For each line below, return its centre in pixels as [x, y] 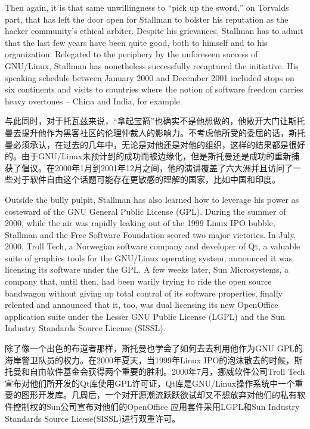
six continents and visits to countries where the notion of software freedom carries [154, 89]
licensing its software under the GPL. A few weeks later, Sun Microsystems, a [147, 269]
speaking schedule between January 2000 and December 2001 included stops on [150, 77]
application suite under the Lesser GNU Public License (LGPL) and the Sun [145, 316]
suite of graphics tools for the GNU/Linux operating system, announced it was [149, 257]
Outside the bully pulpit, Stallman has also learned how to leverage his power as [152, 199]
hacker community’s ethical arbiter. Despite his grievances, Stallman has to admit [154, 31]
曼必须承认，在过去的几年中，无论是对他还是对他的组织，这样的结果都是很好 [155, 144]
